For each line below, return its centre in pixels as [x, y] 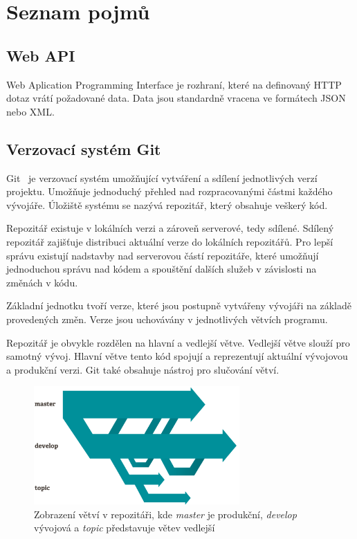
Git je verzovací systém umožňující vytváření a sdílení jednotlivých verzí [162, 177]
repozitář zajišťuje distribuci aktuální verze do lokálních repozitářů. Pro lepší [170, 241]
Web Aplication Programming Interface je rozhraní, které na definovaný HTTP [174, 84]
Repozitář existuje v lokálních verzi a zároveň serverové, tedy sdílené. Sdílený [170, 228]
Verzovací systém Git [84, 148]
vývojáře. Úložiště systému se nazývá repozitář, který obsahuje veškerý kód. [167, 204]
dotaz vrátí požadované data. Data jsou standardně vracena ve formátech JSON [176, 98]
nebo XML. [30, 111]
